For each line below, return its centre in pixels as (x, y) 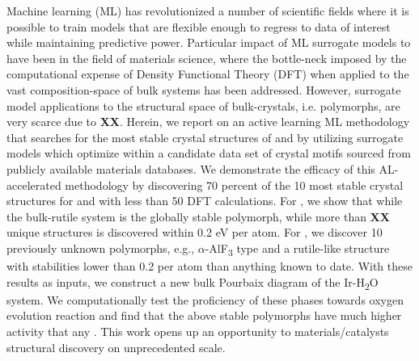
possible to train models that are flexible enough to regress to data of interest (199, 26)
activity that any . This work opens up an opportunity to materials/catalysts (198, 331)
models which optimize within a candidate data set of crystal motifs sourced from (209, 153)
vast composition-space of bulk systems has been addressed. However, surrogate (204, 89)
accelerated (34, 185)
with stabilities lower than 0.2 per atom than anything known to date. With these (209, 266)
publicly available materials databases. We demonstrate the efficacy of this (191, 168)
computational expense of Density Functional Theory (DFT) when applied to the (208, 74)
